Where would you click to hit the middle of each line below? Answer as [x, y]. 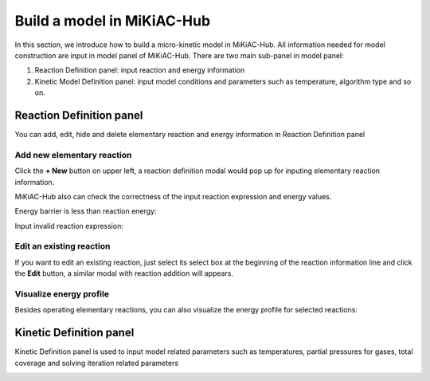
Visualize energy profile [62, 294]
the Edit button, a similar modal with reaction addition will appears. [124, 273]
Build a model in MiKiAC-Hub [113, 21]
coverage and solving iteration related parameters [97, 363]
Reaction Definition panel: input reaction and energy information [140, 70]
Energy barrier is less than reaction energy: [86, 211]
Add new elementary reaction [73, 155]
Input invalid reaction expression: [69, 226]
